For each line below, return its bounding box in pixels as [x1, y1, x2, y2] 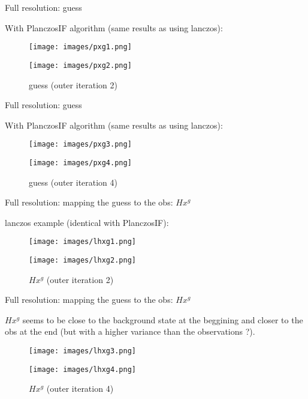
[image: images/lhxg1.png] [29, 237, 136, 246]
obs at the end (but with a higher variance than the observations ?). [5, 325, 255, 338]
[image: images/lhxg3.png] [29, 347, 136, 356]
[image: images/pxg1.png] [29, 43, 132, 52]
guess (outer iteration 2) [29, 78, 118, 91]
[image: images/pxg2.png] [29, 61, 132, 70]
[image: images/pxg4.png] [29, 158, 132, 167]
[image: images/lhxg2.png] [29, 256, 136, 265]
